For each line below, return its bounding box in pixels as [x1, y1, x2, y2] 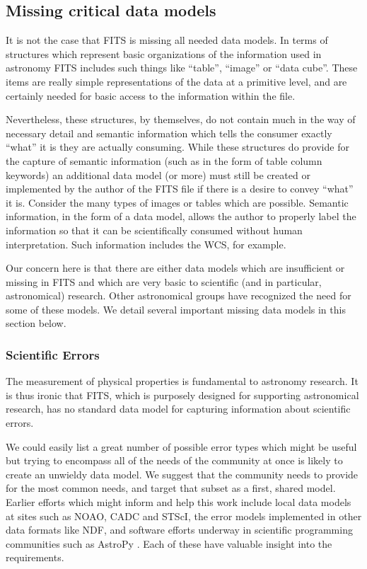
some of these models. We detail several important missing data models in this [6, 301, 346, 316]
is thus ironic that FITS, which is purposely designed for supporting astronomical [6, 387, 359, 402]
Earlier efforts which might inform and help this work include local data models [6, 495, 351, 510]
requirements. [6, 550, 64, 565]
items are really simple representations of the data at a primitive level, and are [6, 74, 347, 88]
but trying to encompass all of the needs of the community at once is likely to [6, 453, 343, 468]
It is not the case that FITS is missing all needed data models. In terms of [6, 33, 328, 47]
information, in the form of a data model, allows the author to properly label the [6, 209, 356, 224]
